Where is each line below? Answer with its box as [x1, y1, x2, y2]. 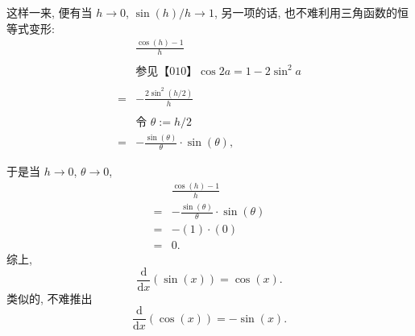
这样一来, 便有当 [6, 4, 93, 20]
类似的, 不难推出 [6, 289, 93, 306]
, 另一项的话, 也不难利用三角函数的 [214, 4, 398, 20]
